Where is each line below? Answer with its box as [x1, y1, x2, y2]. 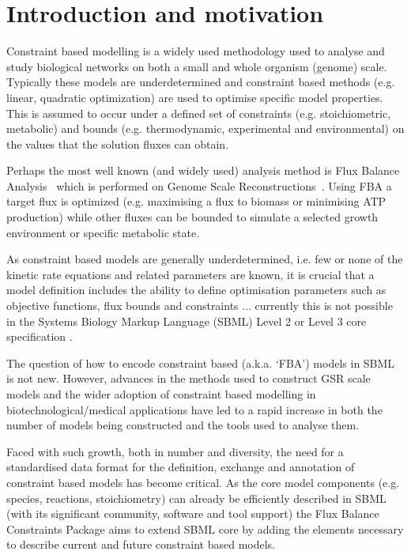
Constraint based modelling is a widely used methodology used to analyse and [6, 43, 385, 59]
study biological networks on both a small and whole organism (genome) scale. [6, 58, 387, 74]
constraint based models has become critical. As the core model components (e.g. [6, 474, 400, 490]
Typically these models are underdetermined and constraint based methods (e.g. [6, 74, 395, 90]
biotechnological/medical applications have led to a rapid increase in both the [6, 401, 383, 417]
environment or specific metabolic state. [6, 224, 200, 240]
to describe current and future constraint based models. [6, 536, 276, 553]
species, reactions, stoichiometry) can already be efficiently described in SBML [6, 489, 386, 506]
